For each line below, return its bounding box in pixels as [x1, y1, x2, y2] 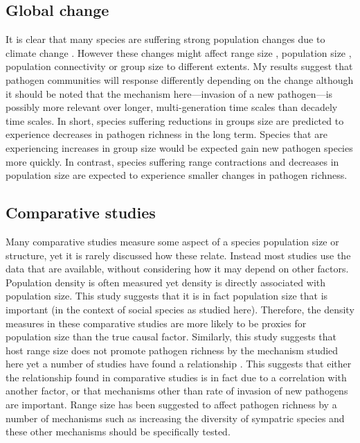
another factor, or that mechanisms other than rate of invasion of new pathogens [6, 383, 348, 398]
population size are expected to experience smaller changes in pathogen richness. [6, 168, 348, 182]
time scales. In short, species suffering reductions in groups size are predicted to [6, 113, 344, 128]
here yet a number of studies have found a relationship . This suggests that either [6, 356, 352, 371]
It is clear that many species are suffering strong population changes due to [6, 32, 325, 46]
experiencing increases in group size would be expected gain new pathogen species [6, 140, 353, 155]
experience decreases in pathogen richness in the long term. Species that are [6, 127, 327, 141]
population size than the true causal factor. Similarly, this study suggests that [6, 329, 336, 344]
